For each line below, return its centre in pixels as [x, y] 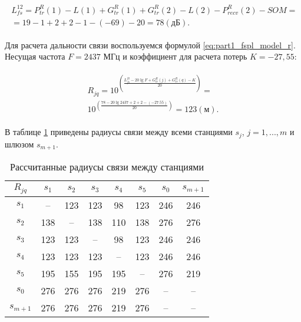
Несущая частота [35, 56]
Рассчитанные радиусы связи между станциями [107, 167]
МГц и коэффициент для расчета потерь [175, 56]
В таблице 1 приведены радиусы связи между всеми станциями [119, 132]
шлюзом [19, 144]
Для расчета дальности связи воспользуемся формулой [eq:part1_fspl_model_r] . [150, 45]
